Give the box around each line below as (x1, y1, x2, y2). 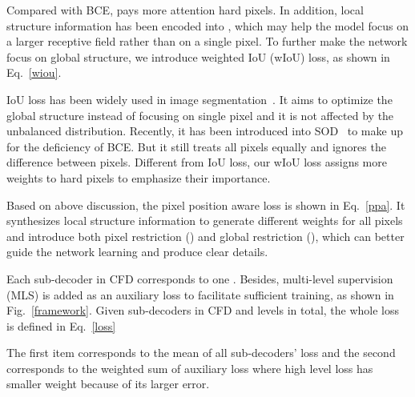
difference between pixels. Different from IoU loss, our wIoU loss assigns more (6, 154, 387, 170)
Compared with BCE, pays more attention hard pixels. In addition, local (6, 2, 364, 18)
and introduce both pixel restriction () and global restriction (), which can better (6, 227, 405, 244)
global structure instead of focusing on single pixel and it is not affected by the (6, 106, 394, 123)
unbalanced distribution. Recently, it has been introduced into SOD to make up (6, 122, 403, 139)
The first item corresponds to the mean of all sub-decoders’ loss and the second (6, 344, 396, 361)
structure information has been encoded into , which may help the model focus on (6, 17, 409, 34)
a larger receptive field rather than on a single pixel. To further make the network (6, 33, 408, 50)
